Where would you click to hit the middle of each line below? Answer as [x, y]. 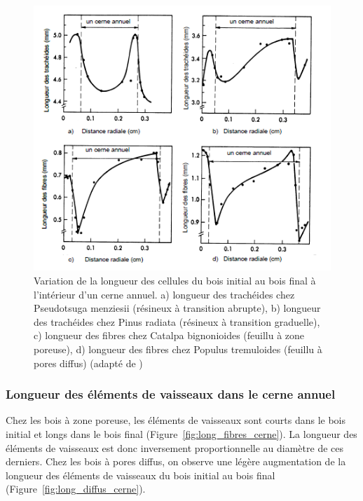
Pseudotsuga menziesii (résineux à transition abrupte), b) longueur [177, 308]
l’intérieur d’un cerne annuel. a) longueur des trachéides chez [164, 294]
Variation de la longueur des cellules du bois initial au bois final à [175, 280]
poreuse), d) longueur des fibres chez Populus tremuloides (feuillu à [178, 349]
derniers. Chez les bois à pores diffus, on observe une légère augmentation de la [176, 461]
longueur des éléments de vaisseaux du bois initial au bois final [141, 475]
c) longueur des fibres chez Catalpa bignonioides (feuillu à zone [169, 335]
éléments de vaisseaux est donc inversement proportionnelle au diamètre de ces [174, 447]
